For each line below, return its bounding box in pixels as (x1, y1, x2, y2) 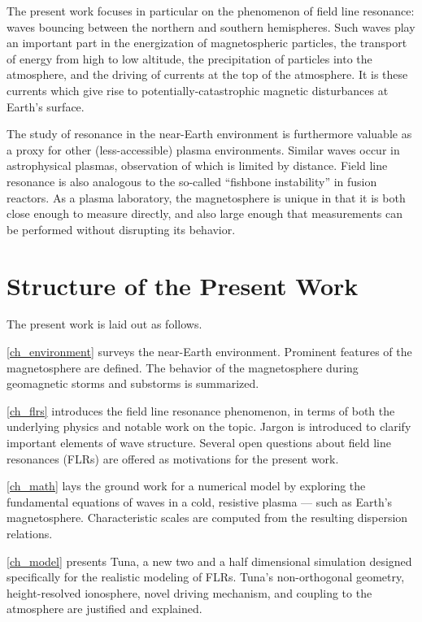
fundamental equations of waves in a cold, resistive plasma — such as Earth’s (7, 493, 393, 510)
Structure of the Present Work (7, 268, 359, 302)
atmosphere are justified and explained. (7, 600, 202, 617)
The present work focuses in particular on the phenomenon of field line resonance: (7, 2, 415, 19)
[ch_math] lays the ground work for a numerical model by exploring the (7, 477, 366, 494)
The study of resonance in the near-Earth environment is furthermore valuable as (7, 125, 412, 142)
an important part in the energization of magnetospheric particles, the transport (7, 34, 407, 51)
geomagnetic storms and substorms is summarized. (7, 375, 259, 392)
